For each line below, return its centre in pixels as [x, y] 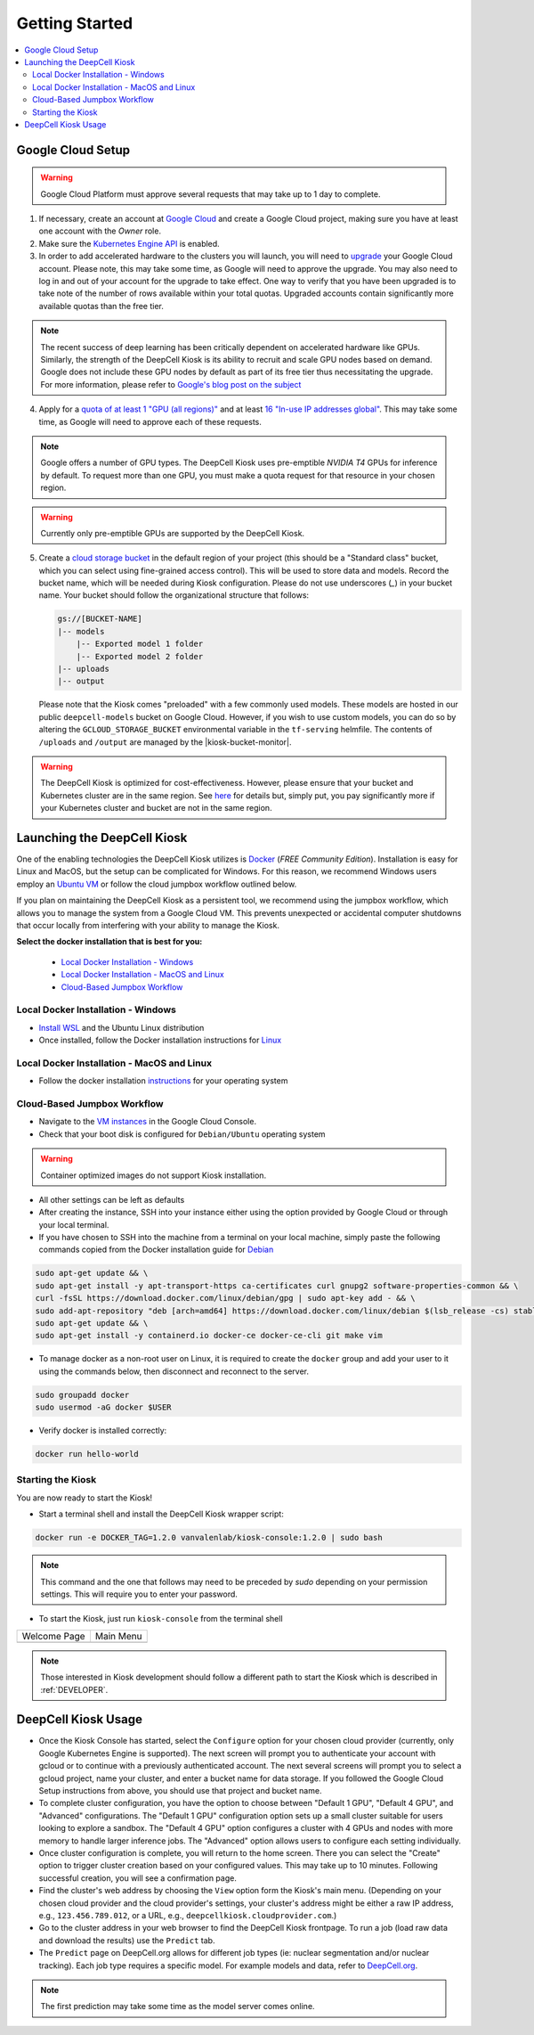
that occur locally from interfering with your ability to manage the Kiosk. [148, 925]
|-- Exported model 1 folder [140, 644]
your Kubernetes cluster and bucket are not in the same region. [156, 808]
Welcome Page [53, 1636]
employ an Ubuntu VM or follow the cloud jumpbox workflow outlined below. [157, 884]
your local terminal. [74, 1224]
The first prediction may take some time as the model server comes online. [178, 2006]
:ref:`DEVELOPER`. [74, 1689]
